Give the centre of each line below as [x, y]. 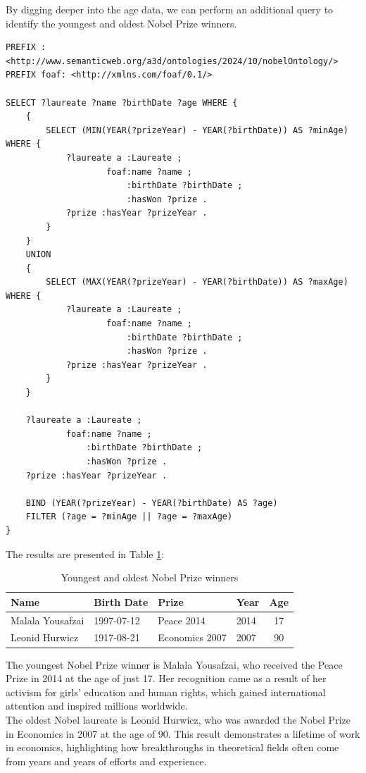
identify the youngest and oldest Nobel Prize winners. [121, 23]
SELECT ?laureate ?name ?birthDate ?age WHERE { [122, 103]
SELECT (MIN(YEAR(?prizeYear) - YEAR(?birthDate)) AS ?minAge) [197, 130]
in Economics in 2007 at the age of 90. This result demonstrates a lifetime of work [183, 733]
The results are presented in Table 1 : [85, 554]
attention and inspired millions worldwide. [97, 706]
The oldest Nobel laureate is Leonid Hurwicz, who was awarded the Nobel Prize [178, 719]
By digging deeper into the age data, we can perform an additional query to [170, 9]
